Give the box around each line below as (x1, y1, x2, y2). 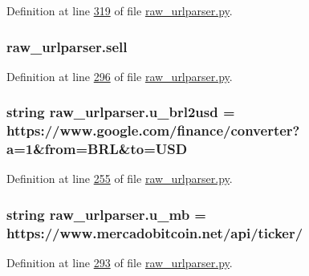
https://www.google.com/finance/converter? (6, 120, 300, 140)
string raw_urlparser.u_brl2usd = (6, 102, 235, 122)
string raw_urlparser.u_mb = (6, 204, 206, 224)
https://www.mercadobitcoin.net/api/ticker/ (6, 222, 303, 242)
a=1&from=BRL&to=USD (6, 139, 188, 159)
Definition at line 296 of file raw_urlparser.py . (6, 67, 233, 84)
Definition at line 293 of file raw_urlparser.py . (6, 254, 233, 271)
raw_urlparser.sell (6, 36, 128, 56)
